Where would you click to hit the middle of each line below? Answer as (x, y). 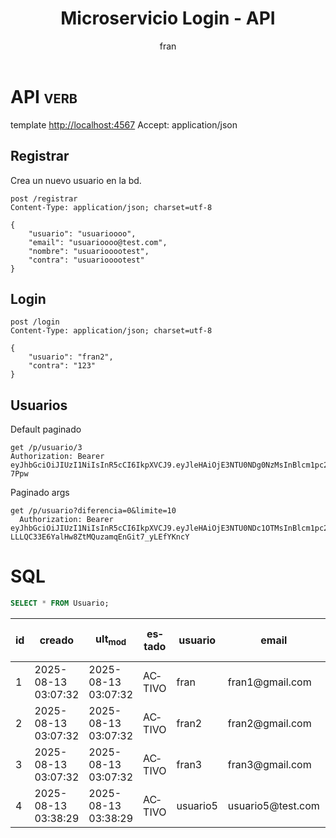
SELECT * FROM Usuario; (60, 603)
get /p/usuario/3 (46, 448)
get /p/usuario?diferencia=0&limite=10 (93, 511)
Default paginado (46, 429)
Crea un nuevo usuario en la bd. (76, 180)
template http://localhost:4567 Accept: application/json (124, 124)
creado (57, 640)
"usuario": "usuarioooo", (82, 233)
